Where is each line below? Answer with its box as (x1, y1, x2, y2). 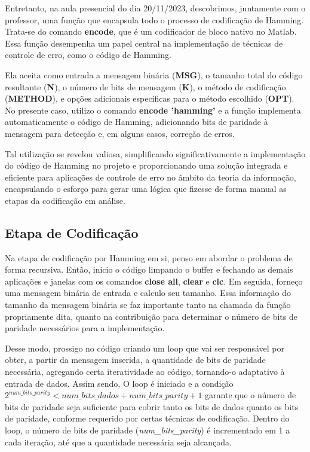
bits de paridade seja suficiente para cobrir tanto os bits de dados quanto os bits (5, 400, 299, 413)
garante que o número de (205, 389, 296, 401)
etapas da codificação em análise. (5, 194, 125, 206)
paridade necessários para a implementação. (5, 322, 165, 334)
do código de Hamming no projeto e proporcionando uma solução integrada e (5, 159, 288, 172)
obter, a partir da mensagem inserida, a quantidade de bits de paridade (5, 353, 266, 366)
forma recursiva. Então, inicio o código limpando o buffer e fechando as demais (5, 263, 293, 276)
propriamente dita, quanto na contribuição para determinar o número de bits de (5, 310, 297, 322)
